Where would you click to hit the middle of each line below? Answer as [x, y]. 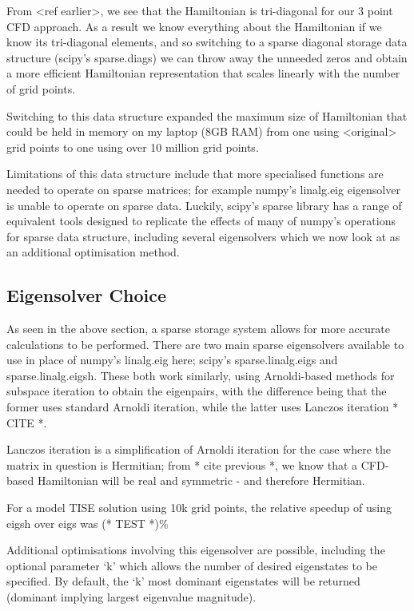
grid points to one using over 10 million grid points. [133, 147]
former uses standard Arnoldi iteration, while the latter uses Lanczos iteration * [203, 407]
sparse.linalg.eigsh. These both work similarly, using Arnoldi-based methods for [201, 375]
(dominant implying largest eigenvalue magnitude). [131, 597]
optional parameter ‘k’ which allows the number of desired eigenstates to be [192, 565]
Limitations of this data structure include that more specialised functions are [195, 174]
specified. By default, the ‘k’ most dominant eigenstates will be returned [183, 581]
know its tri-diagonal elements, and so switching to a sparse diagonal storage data [207, 42]
